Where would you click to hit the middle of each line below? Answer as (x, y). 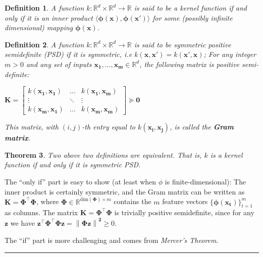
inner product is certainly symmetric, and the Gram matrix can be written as (125, 191)
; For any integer (230, 54)
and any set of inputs (59, 64)
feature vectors (185, 201)
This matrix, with (32, 127)
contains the (133, 201)
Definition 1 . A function (44, 8)
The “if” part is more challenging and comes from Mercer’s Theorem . (112, 240)
